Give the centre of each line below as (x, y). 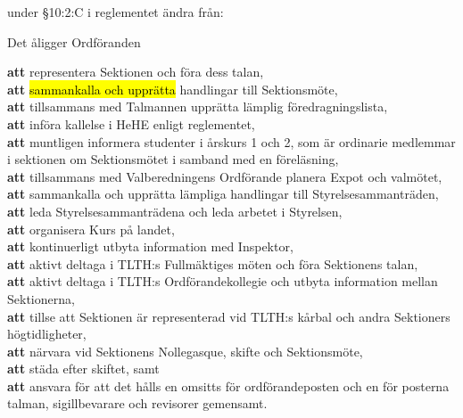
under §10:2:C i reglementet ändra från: (116, 12)
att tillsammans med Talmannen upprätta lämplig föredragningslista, (198, 107)
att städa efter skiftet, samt (83, 369)
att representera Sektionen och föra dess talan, (136, 72)
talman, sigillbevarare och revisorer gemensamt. (137, 403)
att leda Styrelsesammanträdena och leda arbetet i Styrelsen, (175, 211)
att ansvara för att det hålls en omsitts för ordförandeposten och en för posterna (228, 385)
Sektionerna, (41, 298)
